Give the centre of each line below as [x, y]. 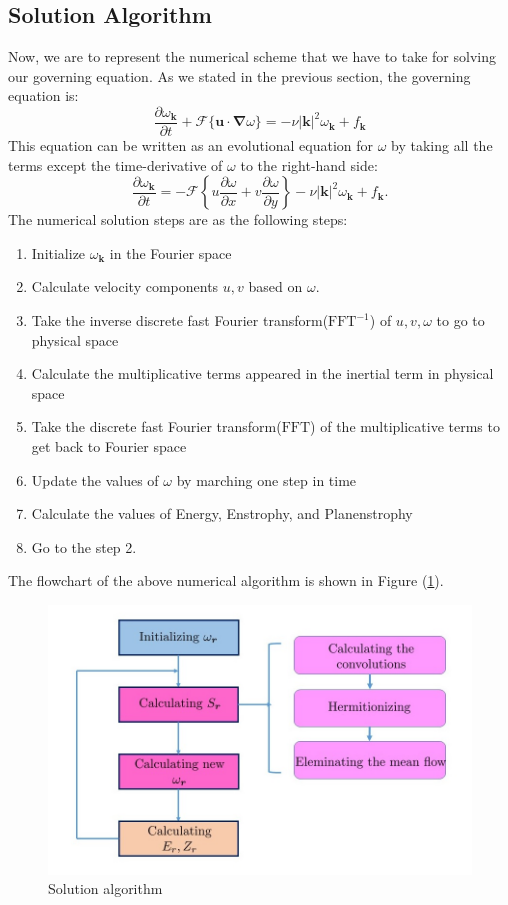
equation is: [43, 95]
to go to [460, 320]
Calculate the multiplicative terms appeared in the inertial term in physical [262, 373]
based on [275, 286]
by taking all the [442, 145]
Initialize [58, 252]
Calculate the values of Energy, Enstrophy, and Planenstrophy [222, 513]
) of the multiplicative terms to [405, 426]
